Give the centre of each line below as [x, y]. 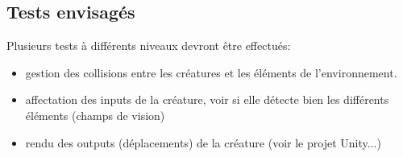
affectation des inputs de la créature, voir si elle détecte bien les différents [207, 99]
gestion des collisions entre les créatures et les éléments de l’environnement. [211, 72]
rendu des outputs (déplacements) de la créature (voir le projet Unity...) [203, 142]
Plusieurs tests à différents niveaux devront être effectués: [149, 45]
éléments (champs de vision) [95, 115]
